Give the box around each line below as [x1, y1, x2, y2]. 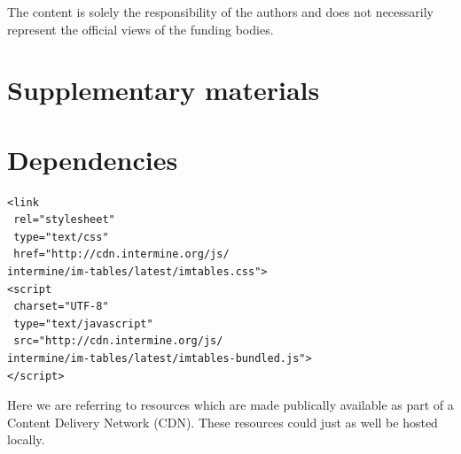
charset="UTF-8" [13, 300, 109, 313]
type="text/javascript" [13, 317, 153, 330]
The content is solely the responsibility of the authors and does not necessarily [7, 3, 434, 20]
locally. [7, 430, 45, 449]
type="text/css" [13, 230, 109, 243]
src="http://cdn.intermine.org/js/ [13, 335, 223, 348]
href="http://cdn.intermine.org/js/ [13, 248, 230, 261]
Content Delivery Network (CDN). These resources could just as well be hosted [7, 412, 438, 431]
